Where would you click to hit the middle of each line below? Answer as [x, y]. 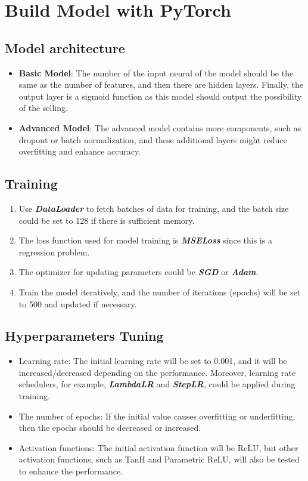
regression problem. [54, 252]
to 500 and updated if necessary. [78, 303]
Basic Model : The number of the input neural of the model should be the [156, 73]
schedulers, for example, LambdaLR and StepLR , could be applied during [157, 384]
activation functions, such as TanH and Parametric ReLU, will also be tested [159, 459]
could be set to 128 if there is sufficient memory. [107, 220]
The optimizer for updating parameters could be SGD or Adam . [139, 272]
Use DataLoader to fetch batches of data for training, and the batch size [154, 208]
